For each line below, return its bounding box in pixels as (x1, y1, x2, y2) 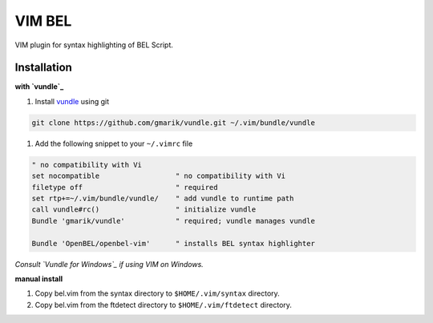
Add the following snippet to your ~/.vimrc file (34, 139, 193, 148)
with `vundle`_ (14, 82, 64, 91)
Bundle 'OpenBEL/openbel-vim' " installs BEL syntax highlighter (31, 239, 316, 248)
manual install (14, 273, 63, 284)
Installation (14, 61, 72, 75)
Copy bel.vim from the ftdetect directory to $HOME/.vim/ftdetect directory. (34, 300, 293, 309)
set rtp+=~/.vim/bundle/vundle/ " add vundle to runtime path (31, 193, 294, 203)
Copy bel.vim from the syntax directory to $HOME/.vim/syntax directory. (34, 289, 280, 298)
